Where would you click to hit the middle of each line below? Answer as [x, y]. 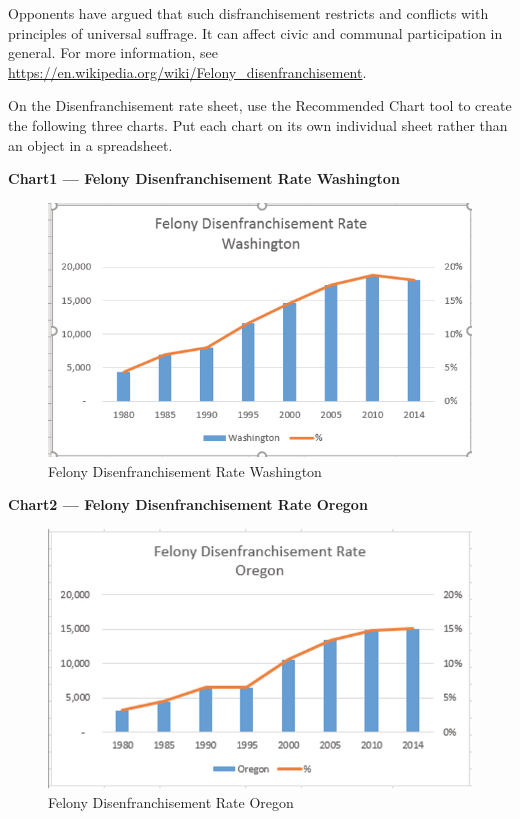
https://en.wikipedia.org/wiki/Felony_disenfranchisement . [187, 71]
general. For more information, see [113, 52]
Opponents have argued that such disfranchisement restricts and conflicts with [248, 13]
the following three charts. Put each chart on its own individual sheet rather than [258, 124]
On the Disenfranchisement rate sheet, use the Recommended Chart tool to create [260, 105]
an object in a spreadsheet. [90, 144]
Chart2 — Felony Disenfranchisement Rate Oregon [188, 504]
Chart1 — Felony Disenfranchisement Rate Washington [204, 178]
